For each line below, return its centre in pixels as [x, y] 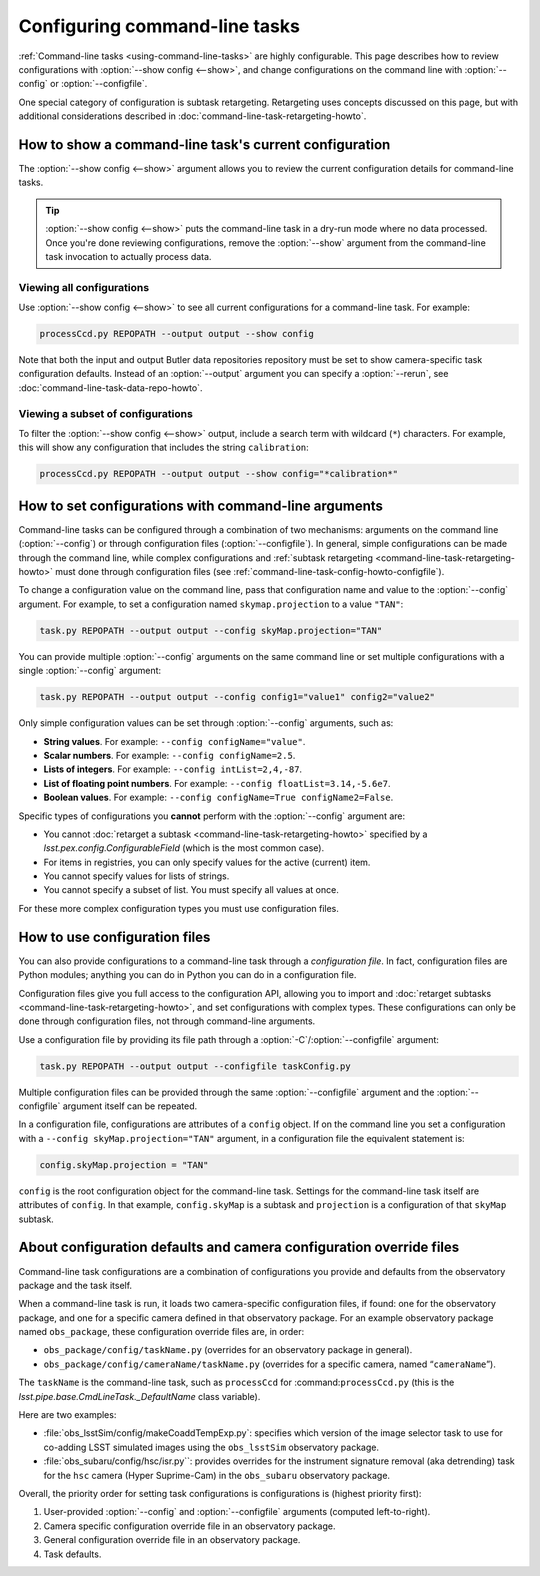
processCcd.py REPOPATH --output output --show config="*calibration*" [219, 474]
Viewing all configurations [84, 287]
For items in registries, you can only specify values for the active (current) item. [207, 862]
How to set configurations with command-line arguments [201, 505]
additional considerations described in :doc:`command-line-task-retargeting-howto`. [192, 116]
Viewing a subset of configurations [106, 413]
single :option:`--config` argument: [90, 671]
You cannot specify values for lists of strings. [136, 876]
